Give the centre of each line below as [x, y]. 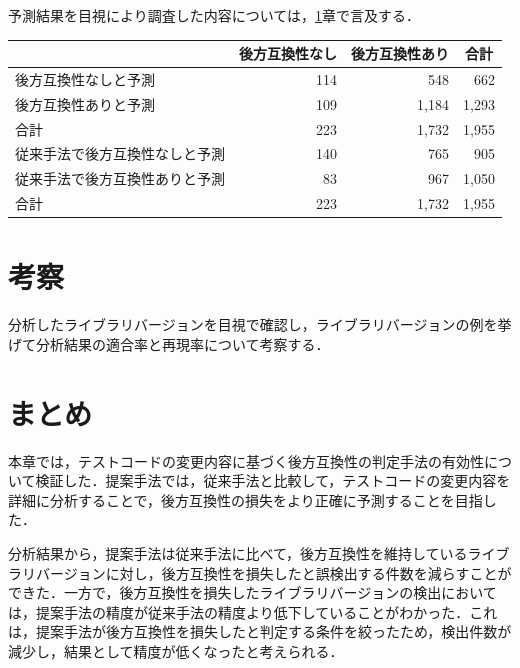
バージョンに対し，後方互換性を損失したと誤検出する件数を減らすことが [273, 572]
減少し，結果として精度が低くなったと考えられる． [176, 651]
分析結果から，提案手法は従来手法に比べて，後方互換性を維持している [238, 553]
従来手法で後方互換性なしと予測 [120, 153]
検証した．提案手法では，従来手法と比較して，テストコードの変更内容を [273, 480]
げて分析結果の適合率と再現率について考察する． [169, 343]
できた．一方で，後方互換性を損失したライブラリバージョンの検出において [252, 592]
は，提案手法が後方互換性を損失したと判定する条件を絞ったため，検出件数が [260, 631]
